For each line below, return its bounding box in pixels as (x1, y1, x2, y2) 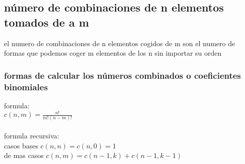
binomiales (4, 80, 48, 93)
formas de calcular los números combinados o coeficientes (4, 69, 241, 81)
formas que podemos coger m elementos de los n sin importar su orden (4, 48, 222, 58)
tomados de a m (4, 14, 89, 30)
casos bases (4, 140, 38, 150)
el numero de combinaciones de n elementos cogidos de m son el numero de (4, 38, 235, 48)
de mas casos (4, 150, 44, 160)
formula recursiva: (4, 130, 59, 140)
